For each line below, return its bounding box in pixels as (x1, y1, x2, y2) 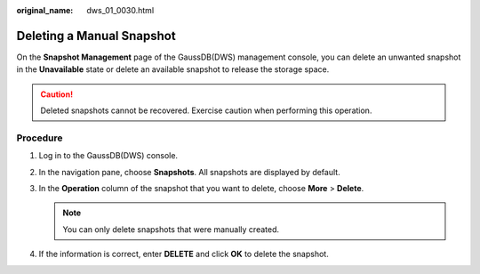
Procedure (16, 132, 63, 144)
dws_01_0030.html (86, 5, 155, 15)
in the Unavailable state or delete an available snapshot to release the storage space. (16, 64, 330, 75)
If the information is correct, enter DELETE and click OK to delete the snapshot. (38, 249, 329, 260)
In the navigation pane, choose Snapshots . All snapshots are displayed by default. (38, 166, 341, 177)
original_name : (16, 5, 74, 15)
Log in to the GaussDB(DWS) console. (38, 150, 178, 161)
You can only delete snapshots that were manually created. (62, 223, 280, 235)
